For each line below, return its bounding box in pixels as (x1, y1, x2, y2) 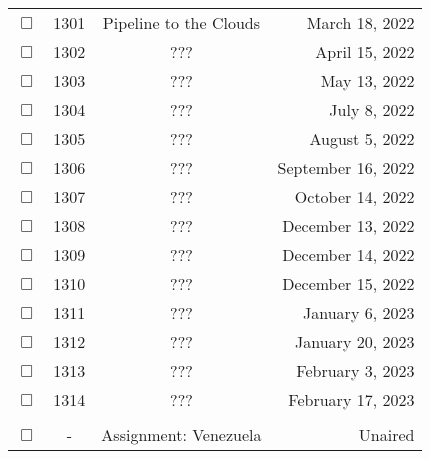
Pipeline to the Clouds (102, 11, 261, 34)
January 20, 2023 (295, 330, 415, 353)
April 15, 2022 (315, 40, 415, 63)
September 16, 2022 (277, 156, 415, 179)
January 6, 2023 (303, 301, 415, 324)
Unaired (358, 423, 415, 446)
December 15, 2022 (282, 272, 415, 295)
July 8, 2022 (329, 98, 415, 121)
